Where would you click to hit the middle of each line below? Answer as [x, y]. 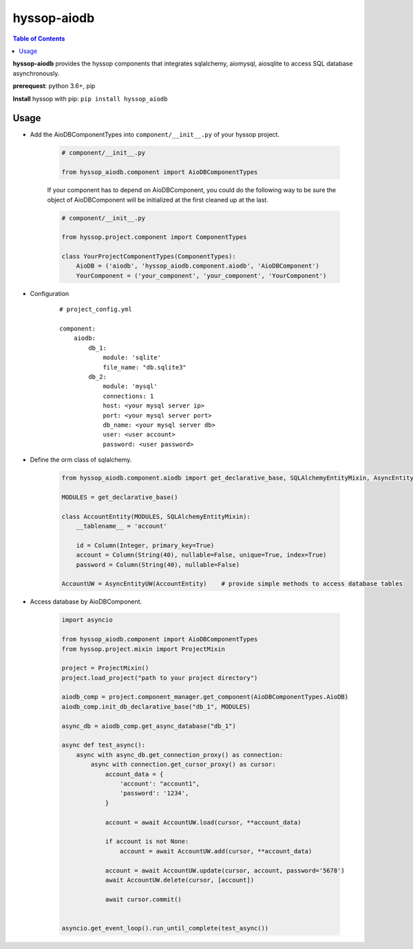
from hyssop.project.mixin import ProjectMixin [143, 649]
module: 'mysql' [130, 386]
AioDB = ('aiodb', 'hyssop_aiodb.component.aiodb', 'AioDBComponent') [198, 266]
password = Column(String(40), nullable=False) [158, 565]
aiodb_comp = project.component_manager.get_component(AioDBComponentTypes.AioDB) [205, 697]
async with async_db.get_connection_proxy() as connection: [180, 755]
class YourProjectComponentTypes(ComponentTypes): [149, 257]
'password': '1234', [154, 793]
